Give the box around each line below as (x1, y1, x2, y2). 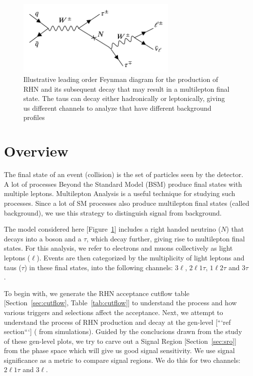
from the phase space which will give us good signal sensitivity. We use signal (4, 345, 235, 356)
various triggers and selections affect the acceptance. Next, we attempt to (4, 307, 223, 317)
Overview (4, 141, 69, 161)
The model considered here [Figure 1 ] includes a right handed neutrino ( (4, 224, 221, 234)
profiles (23, 112, 45, 122)
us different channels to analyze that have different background (23, 102, 212, 113)
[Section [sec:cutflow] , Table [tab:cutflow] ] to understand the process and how (4, 297, 237, 308)
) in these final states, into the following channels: (24, 262, 173, 272)
